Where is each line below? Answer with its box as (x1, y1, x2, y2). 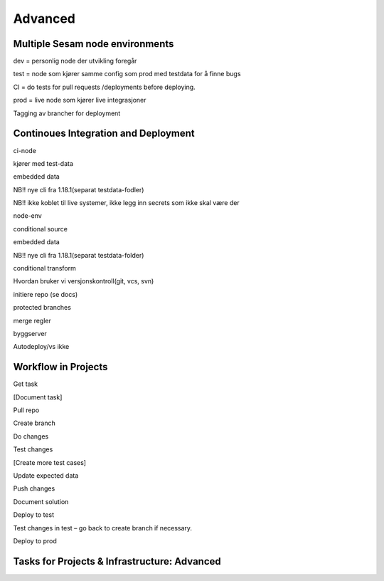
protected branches (13, 303, 71, 312)
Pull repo (13, 406, 40, 414)
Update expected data (13, 471, 79, 480)
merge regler (13, 316, 51, 325)
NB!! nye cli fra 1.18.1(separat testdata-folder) (13, 251, 144, 259)
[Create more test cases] (13, 458, 87, 466)
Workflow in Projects (13, 361, 108, 373)
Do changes (13, 431, 49, 441)
